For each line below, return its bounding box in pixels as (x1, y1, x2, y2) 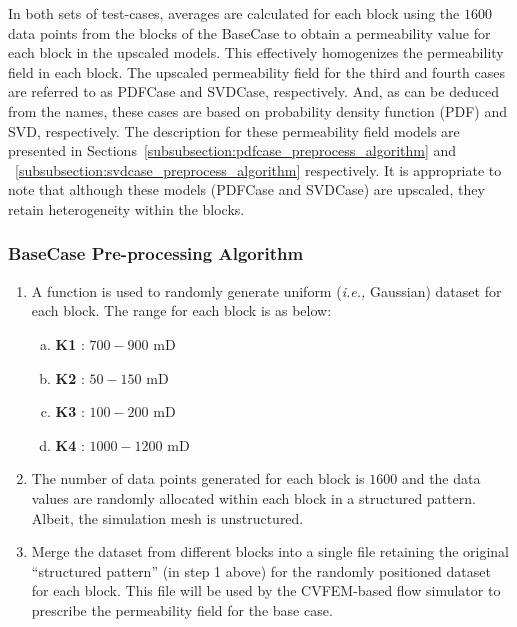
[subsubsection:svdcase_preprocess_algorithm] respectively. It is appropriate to (15, 159, 502, 180)
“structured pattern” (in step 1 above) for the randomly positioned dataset (31, 560, 491, 581)
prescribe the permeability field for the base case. (31, 599, 333, 620)
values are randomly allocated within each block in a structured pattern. (31, 487, 476, 508)
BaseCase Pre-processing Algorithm (8, 241, 304, 266)
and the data (401, 468, 481, 489)
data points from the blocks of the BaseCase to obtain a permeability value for (8, 22, 491, 43)
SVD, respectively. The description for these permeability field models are (8, 120, 460, 141)
